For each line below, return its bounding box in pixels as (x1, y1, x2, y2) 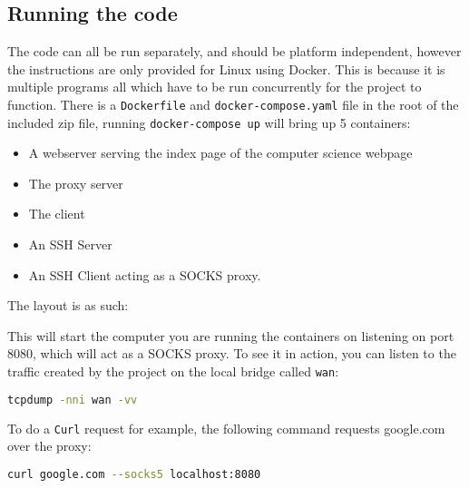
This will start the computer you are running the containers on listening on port (7, 326, 454, 345)
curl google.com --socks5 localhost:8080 (7, 467, 261, 481)
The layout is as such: (7, 296, 129, 315)
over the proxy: (7, 436, 92, 455)
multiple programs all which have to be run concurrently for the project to (7, 77, 422, 96)
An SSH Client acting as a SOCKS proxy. (28, 265, 261, 284)
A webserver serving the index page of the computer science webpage (28, 143, 413, 162)
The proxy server (28, 173, 123, 192)
